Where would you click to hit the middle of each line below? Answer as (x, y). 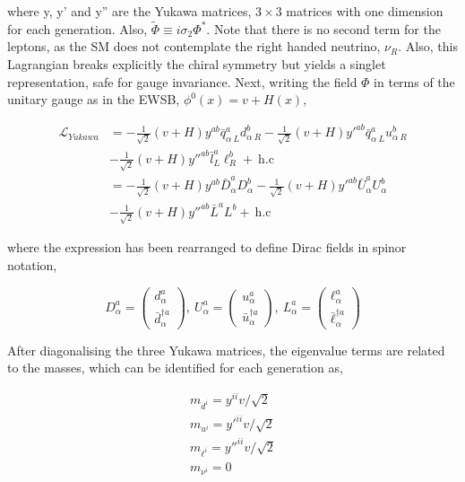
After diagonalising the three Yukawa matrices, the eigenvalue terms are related (226, 350)
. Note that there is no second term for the (323, 28)
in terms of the (414, 81)
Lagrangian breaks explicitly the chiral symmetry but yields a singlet (197, 64)
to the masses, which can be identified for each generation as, (175, 368)
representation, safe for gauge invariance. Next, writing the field (182, 81)
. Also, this (428, 46)
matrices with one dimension (365, 11)
